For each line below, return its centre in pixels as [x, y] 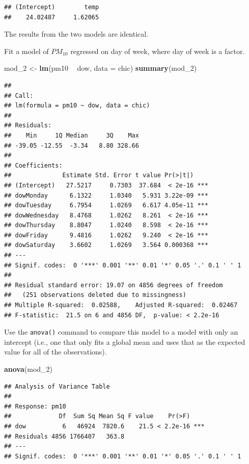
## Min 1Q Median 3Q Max [72, 135]
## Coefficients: [33, 165]
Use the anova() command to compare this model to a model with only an [121, 332]
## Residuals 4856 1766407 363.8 [64, 436]
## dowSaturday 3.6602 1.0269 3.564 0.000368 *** [106, 245]
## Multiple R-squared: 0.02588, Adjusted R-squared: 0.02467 [121, 305]
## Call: [19, 95]
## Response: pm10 [35, 406]
